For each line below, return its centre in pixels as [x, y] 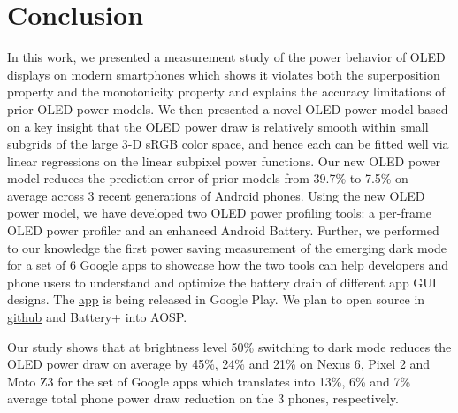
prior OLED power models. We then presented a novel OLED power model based [228, 108]
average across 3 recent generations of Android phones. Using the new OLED [216, 195]
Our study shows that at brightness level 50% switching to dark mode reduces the [229, 346]
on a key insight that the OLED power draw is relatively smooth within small [218, 126]
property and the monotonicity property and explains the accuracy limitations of [226, 92]
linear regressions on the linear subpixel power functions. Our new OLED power [224, 161]
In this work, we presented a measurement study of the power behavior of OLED [226, 57]
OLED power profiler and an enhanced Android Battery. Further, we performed [223, 230]
